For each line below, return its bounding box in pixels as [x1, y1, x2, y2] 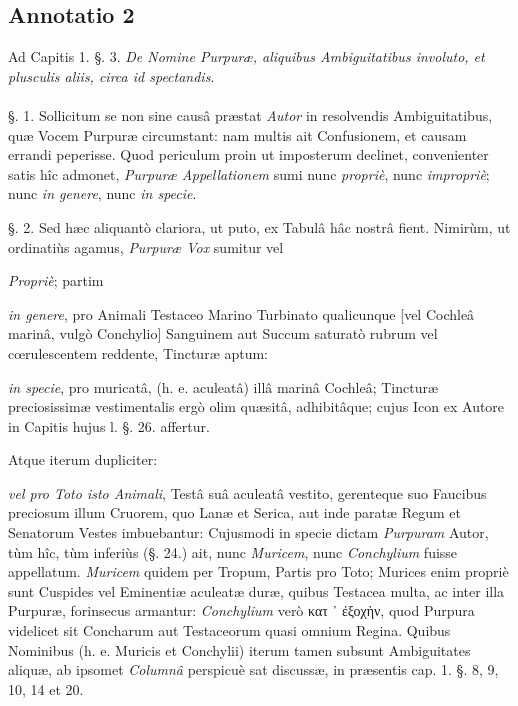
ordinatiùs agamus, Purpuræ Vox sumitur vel [8, 236, 284, 257]
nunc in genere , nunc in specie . [8, 183, 197, 204]
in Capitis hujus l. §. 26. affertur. [8, 415, 210, 436]
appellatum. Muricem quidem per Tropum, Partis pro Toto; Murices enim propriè [8, 561, 509, 582]
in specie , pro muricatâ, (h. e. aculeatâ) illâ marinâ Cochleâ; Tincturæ [8, 376, 439, 397]
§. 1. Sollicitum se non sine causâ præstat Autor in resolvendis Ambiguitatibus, [8, 104, 493, 125]
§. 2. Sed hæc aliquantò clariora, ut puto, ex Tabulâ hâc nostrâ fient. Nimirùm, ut [8, 216, 511, 237]
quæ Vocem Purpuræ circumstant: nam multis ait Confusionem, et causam [8, 124, 467, 145]
